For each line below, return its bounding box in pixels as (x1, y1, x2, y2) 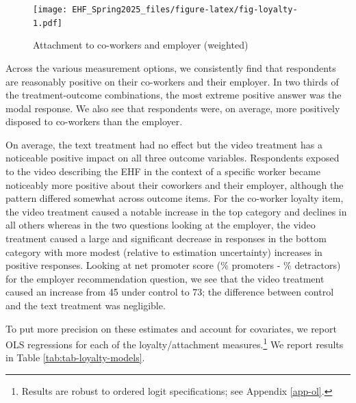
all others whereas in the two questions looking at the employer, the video (5, 218, 316, 232)
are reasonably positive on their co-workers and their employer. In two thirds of (5, 74, 339, 88)
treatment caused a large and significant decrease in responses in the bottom (5, 231, 327, 246)
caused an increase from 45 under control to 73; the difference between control (5, 285, 334, 299)
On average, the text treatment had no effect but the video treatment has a (5, 137, 322, 151)
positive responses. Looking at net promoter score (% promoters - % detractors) (5, 258, 341, 272)
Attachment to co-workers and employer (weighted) (33, 38, 249, 52)
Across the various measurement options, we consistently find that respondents (5, 60, 336, 75)
